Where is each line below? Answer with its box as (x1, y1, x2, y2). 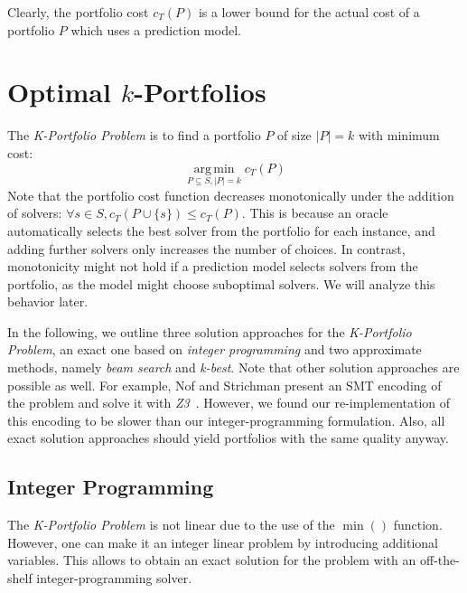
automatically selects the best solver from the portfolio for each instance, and (7, 221, 435, 240)
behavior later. (7, 292, 89, 311)
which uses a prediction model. (70, 20, 241, 39)
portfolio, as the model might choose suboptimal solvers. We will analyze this (7, 274, 435, 293)
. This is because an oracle (241, 203, 388, 222)
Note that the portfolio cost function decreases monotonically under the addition (7, 185, 454, 204)
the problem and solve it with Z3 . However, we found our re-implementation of (7, 393, 451, 412)
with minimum (358, 126, 440, 145)
